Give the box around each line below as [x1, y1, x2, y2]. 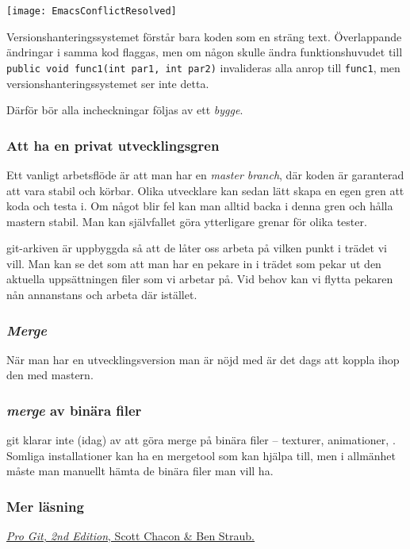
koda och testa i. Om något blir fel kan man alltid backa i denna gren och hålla [6, 198, 393, 214]
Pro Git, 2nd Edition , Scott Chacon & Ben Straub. [6, 528, 255, 544]
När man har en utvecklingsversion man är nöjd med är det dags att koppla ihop [6, 351, 400, 367]
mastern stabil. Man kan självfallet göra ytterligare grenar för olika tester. [6, 213, 367, 229]
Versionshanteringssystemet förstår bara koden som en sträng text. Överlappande [6, 28, 402, 44]
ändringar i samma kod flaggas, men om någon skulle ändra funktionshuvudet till [6, 44, 403, 60]
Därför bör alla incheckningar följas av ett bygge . [6, 102, 243, 118]
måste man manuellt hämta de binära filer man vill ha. [6, 463, 274, 479]
